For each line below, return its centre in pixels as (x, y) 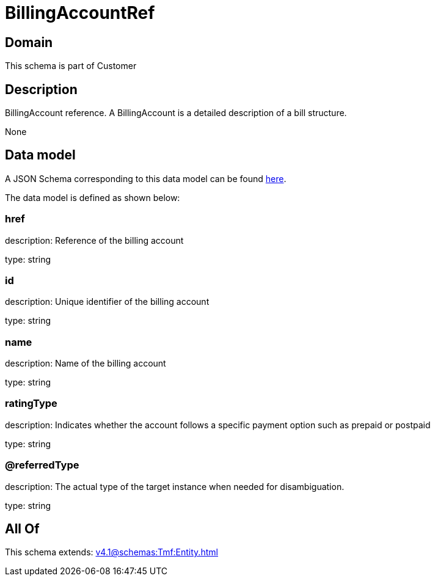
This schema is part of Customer (71, 66)
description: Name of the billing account (86, 364)
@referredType (42, 465)
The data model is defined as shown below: (93, 197)
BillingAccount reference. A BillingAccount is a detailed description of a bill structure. (176, 113)
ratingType (31, 404)
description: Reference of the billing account (94, 240)
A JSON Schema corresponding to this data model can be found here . (146, 178)
